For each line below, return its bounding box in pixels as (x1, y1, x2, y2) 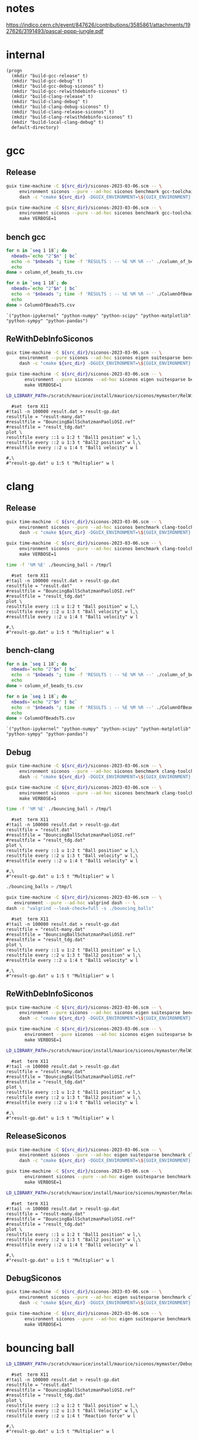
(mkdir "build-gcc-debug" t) (11, 78, 83, 84)
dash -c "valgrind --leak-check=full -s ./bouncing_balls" (6, 905, 154, 911)
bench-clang (6, 645, 55, 656)
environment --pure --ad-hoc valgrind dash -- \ (14, 900, 136, 906)
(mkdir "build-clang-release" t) (11, 93, 94, 99)
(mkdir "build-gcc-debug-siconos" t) (11, 83, 104, 89)
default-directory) (11, 124, 60, 130)
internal (6, 48, 45, 62)
